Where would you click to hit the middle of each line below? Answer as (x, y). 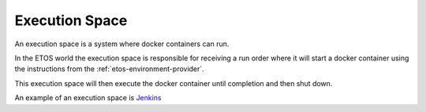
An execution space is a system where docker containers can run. (122, 44)
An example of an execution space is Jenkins (88, 98)
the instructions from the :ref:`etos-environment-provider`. (109, 69)
